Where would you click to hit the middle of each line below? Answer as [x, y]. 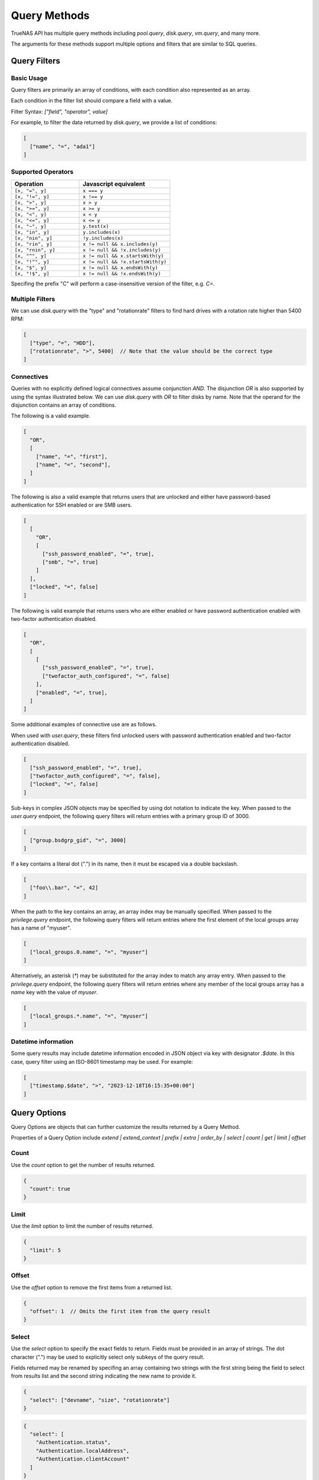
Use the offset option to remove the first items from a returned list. [92, 1287]
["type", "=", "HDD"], [63, 343]
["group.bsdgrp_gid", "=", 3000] [78, 840]
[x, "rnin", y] [35, 250]
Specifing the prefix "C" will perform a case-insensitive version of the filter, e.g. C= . [113, 284]
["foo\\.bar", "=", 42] [64, 888]
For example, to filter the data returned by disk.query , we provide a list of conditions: [114, 123]
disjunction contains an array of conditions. [64, 405]
